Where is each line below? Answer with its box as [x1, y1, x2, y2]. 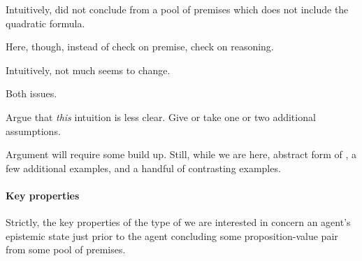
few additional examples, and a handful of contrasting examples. [6, 160, 281, 175]
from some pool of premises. [6, 242, 126, 257]
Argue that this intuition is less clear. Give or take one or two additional [6, 109, 316, 124]
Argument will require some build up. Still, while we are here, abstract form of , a [6, 147, 357, 162]
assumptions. [6, 123, 61, 138]
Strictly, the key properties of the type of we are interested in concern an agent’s [6, 215, 351, 230]
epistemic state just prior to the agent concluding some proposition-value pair [6, 228, 338, 243]
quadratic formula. [6, 15, 85, 30]
